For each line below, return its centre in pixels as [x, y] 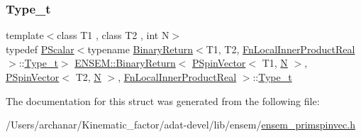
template [25, 35]
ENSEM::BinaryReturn [125, 63]
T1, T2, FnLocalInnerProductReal [281, 49]
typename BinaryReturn [140, 49]
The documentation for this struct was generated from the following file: [163, 100]
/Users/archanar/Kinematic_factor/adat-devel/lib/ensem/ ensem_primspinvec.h [180, 125]
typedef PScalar [40, 49]
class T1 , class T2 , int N [113, 35]
